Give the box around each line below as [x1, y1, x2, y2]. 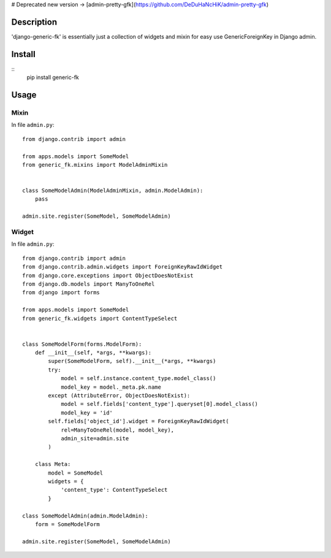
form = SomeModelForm [34, 521, 101, 527]
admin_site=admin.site [61, 435, 129, 441]
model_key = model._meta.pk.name [61, 383, 162, 391]
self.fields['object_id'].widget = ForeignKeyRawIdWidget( [48, 418, 229, 425]
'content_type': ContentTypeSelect [61, 486, 168, 494]
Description [11, 17, 58, 27]
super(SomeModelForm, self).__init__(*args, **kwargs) [48, 357, 216, 365]
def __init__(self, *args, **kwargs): [34, 350, 152, 356]
